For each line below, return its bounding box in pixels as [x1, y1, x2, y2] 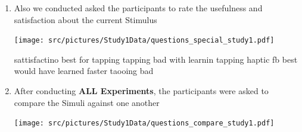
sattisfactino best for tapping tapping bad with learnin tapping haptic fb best [14, 53, 298, 65]
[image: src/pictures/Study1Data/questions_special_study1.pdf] [14, 36, 275, 45]
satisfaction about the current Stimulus [14, 13, 157, 25]
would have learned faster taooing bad [14, 65, 154, 77]
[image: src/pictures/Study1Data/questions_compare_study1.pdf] [14, 119, 275, 128]
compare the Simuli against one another [14, 96, 160, 108]
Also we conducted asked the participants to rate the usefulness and [14, 2, 263, 14]
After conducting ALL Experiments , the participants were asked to [14, 85, 269, 97]
